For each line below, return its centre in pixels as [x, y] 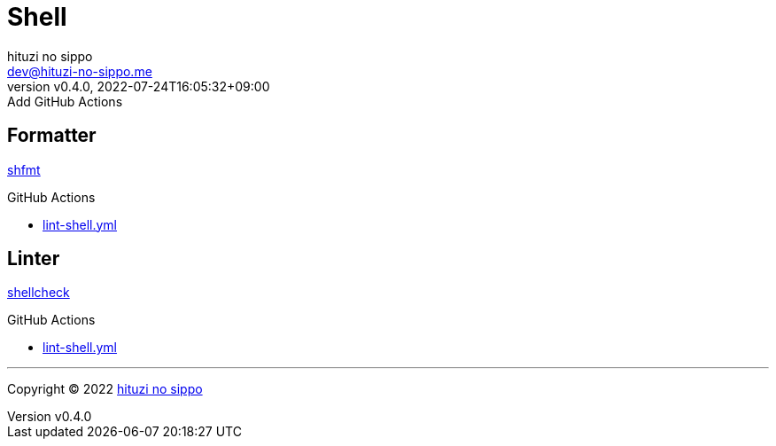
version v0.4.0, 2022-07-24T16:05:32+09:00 [139, 86]
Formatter [52, 136]
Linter [34, 259]
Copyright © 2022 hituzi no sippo [105, 389]
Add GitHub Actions [65, 101]
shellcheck [39, 293]
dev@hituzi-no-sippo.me [80, 71]
